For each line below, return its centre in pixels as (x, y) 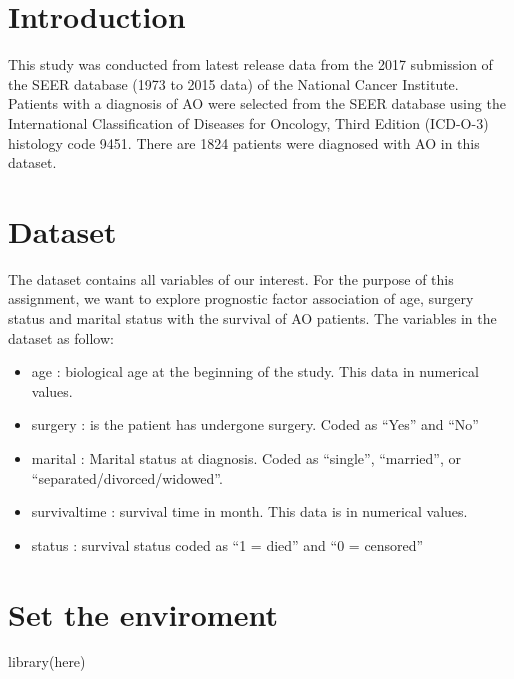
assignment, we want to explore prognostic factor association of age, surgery (241, 298)
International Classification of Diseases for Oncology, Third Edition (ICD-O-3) (248, 122)
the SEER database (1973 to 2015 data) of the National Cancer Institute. (233, 83)
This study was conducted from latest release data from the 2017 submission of (250, 64)
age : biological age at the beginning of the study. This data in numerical (255, 371)
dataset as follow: (61, 337)
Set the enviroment (143, 613)
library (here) (47, 661)
